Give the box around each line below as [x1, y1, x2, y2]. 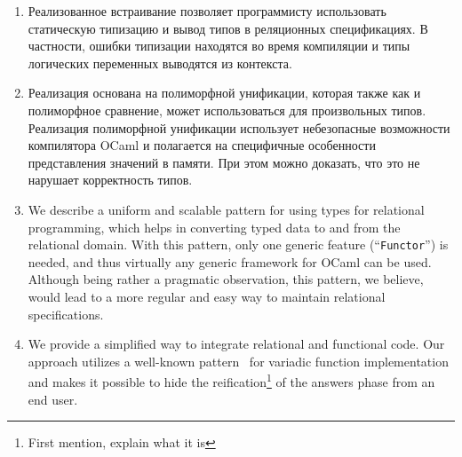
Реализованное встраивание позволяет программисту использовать [28, 2, 386, 20]
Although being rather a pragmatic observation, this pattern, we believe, [28, 270, 424, 288]
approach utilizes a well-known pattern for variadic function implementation [28, 351, 449, 370]
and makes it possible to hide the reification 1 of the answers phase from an [28, 370, 435, 390]
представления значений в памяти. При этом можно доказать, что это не [28, 153, 420, 171]
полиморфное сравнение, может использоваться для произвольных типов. [28, 100, 426, 119]
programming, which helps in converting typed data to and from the [28, 217, 401, 236]
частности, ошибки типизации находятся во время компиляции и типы [28, 36, 410, 55]
